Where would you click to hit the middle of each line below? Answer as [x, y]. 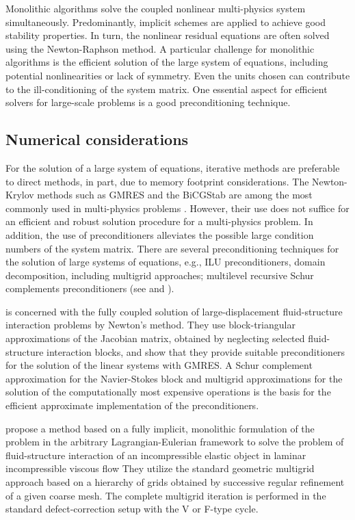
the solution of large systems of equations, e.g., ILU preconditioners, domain [166, 262]
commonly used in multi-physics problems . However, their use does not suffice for [177, 208]
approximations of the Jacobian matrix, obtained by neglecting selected [155, 338]
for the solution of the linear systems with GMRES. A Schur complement [159, 365]
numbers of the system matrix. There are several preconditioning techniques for [172, 248]
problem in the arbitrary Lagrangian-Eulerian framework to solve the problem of [175, 442]
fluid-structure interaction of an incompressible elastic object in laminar [156, 455]
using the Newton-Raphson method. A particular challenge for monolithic [160, 48]
